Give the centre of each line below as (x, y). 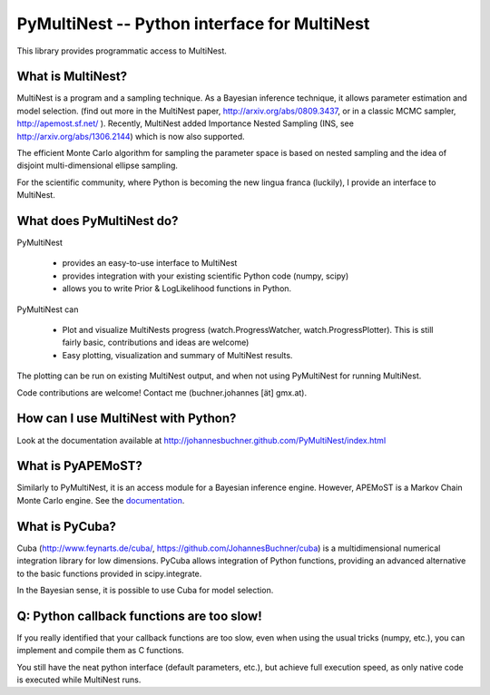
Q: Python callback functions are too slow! (139, 616)
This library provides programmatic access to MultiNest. (122, 51)
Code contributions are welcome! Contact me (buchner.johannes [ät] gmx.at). (162, 392)
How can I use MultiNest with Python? (127, 419)
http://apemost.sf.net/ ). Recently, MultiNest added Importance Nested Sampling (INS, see (185, 123)
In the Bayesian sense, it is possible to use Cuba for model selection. (145, 590)
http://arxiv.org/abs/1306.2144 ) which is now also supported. (131, 136)
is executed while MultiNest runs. (79, 680)
